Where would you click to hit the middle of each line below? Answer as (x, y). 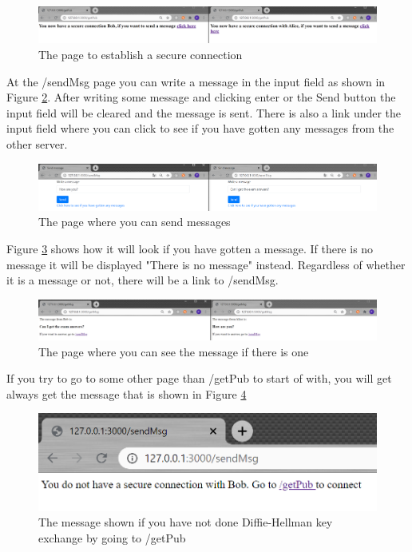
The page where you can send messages (135, 222)
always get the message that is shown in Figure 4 (127, 393)
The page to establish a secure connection (141, 54)
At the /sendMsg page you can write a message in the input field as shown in (196, 81)
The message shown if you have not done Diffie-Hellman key (186, 522)
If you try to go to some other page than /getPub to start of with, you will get (199, 378)
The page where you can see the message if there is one (174, 351)
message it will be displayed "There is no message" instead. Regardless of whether (206, 264)
